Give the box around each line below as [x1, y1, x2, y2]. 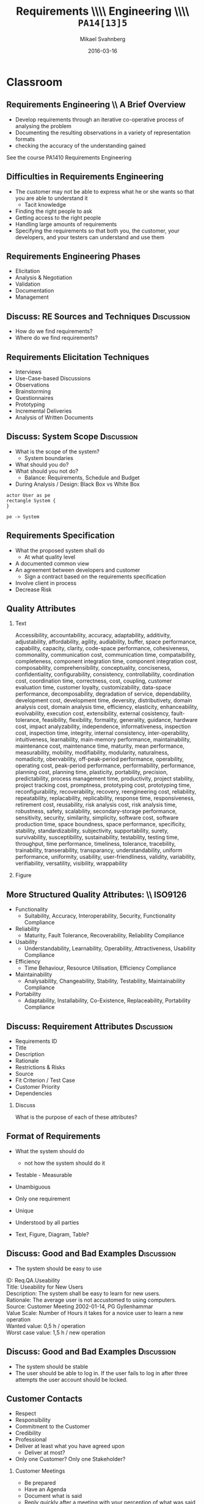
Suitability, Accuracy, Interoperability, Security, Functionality [24, 912, 176, 919]
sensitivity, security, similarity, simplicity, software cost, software [15, 814, 179, 821]
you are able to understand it [15, 194, 88, 202]
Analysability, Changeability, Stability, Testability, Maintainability [24, 977, 185, 985]
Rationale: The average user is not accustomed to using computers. [6, 1296, 177, 1303]
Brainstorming [15, 388, 51, 395]
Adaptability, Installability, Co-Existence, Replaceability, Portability [24, 997, 191, 1004]
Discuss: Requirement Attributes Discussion [6, 1021, 173, 1032]
